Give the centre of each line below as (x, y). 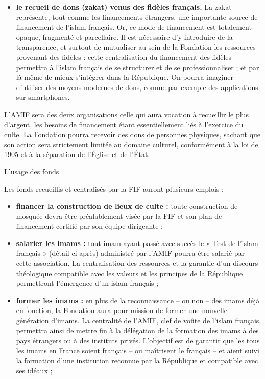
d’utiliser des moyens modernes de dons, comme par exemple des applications (137, 87)
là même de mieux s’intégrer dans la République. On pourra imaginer (125, 77)
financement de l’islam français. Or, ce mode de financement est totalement (134, 27)
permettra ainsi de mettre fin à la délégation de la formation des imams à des (137, 330)
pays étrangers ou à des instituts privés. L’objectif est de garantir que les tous (138, 340)
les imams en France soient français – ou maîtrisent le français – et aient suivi (138, 350)
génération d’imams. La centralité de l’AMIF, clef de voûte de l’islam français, (139, 320)
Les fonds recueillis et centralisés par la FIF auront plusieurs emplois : (114, 188)
